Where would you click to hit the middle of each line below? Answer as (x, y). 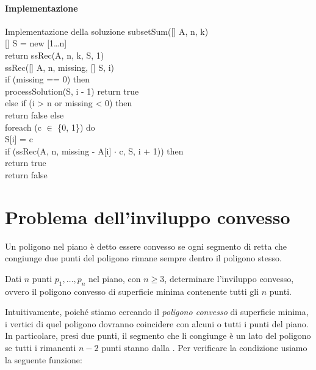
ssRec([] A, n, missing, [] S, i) (59, 67)
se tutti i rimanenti (41, 347)
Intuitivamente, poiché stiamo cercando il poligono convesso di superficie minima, (157, 312)
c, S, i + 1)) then (151, 151)
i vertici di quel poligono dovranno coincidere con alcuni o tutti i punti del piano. (157, 323)
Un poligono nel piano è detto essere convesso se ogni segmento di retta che (146, 246)
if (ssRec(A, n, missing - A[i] (58, 151)
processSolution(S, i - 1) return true (72, 91)
